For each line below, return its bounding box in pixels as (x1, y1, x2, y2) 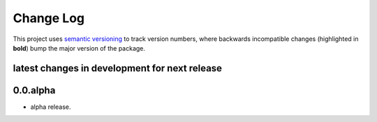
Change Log (13, 10, 85, 26)
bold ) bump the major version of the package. (13, 44, 146, 52)
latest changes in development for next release (13, 62, 223, 74)
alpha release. (30, 103, 71, 111)
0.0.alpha (13, 84, 56, 96)
